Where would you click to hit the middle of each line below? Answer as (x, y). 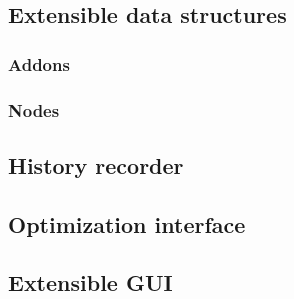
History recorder (96, 164)
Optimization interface (127, 223)
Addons (39, 63)
